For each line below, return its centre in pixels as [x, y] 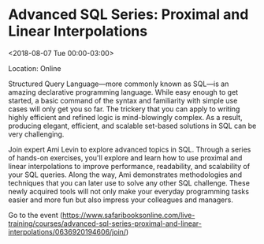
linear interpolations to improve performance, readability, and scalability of [129, 166]
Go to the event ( [35, 215]
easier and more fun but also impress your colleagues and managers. [121, 200]
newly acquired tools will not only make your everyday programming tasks [129, 191]
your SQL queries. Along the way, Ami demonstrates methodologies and [125, 175]
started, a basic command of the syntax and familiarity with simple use [123, 100]
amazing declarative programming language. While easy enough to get [123, 92]
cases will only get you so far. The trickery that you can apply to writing [124, 109]
